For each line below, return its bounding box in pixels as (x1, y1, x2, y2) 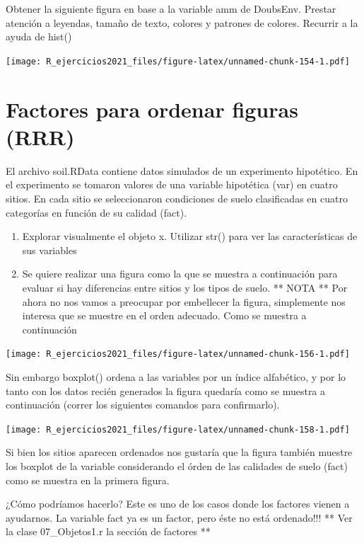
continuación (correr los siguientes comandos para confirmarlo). (6, 397, 280, 412)
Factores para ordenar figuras (6, 94, 298, 123)
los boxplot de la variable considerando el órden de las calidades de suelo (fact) (6, 458, 348, 473)
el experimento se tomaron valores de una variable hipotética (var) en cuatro (6, 177, 338, 192)
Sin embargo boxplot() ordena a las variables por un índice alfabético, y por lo (6, 369, 346, 384)
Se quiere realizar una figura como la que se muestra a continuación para (22, 266, 338, 281)
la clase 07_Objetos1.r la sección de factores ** (6, 524, 211, 539)
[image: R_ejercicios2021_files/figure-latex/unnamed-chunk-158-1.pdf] (6, 424, 350, 435)
